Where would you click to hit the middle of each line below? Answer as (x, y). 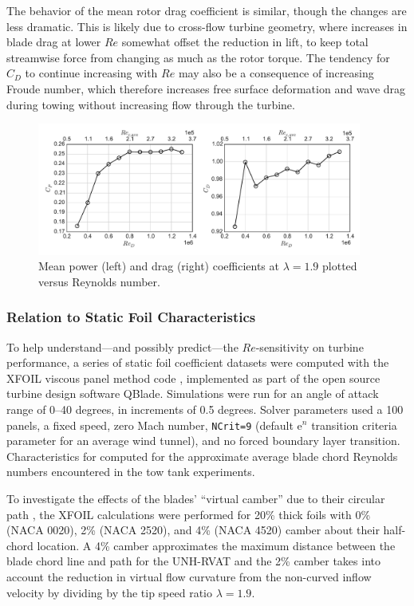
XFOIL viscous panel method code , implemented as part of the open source (193, 378)
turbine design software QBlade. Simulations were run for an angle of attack (193, 394)
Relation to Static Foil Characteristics (131, 317)
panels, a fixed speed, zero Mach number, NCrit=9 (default (150, 425)
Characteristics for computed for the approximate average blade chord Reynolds (202, 456)
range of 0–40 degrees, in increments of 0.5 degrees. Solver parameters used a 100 (205, 409)
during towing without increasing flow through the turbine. (151, 104)
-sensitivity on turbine (310, 346)
